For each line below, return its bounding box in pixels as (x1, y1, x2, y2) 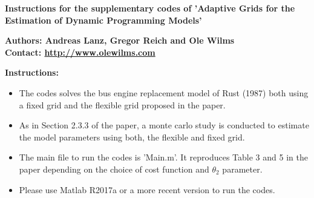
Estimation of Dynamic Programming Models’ (5, 13, 202, 26)
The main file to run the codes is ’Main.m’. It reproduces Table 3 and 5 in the (19, 151, 308, 163)
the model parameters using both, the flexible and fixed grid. (19, 130, 245, 143)
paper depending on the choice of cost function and (19, 162, 209, 175)
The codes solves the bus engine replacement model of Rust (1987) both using (19, 86, 309, 99)
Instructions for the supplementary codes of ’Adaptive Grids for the (5, 2, 295, 14)
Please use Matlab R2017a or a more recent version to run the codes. (19, 183, 275, 196)
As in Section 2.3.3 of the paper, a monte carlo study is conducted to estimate (19, 119, 309, 131)
